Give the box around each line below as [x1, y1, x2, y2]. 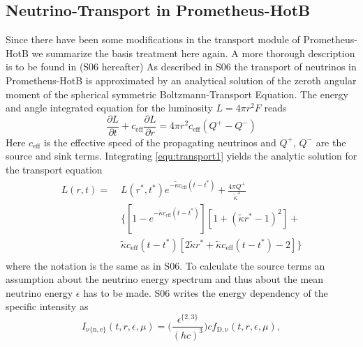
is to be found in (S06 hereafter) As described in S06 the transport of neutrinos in [6, 59, 357, 74]
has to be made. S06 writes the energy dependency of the [83, 285, 328, 300]
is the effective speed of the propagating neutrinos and [43, 134, 276, 149]
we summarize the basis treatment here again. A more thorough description [31, 45, 355, 60]
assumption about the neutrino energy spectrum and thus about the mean [6, 272, 324, 286]
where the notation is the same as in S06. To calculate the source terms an [6, 258, 325, 272]
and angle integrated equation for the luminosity [6, 100, 213, 115]
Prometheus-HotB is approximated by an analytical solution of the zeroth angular [6, 72, 357, 87]
